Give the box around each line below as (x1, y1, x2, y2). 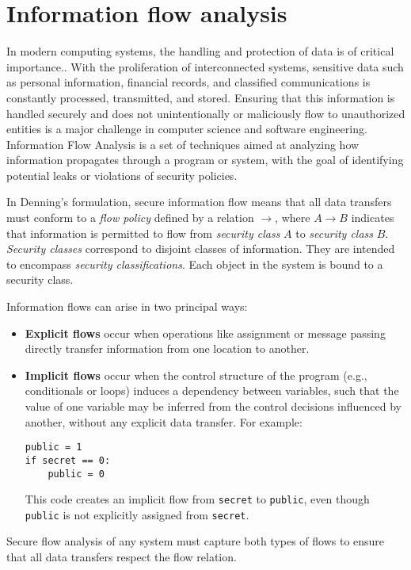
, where (275, 209, 310, 226)
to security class (295, 224, 374, 241)
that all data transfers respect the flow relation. (6, 549, 237, 565)
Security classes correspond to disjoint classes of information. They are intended (6, 240, 395, 257)
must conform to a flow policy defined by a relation (6, 209, 254, 226)
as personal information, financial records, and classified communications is (6, 74, 371, 90)
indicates (351, 209, 394, 226)
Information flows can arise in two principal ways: (6, 298, 248, 315)
